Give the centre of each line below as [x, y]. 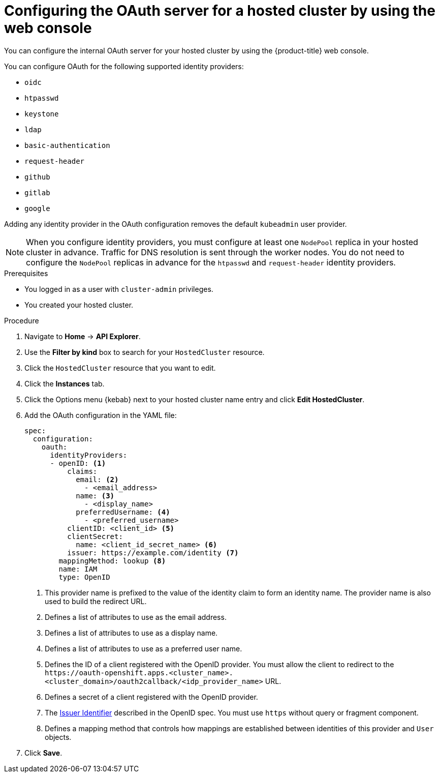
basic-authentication [67, 145]
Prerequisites [26, 273]
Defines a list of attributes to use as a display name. [131, 633]
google [37, 208]
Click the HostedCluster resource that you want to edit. [120, 368]
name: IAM [78, 569]
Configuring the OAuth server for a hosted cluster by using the [220, 11]
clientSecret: [95, 536]
